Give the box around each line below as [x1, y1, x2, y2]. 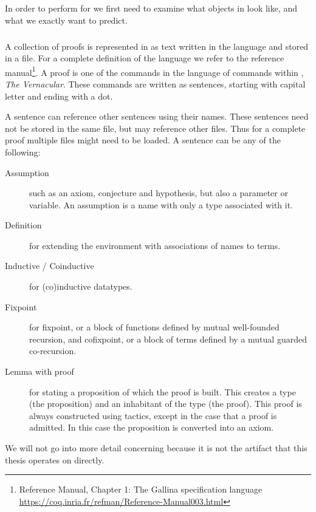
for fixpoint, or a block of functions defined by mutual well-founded [29, 321, 280, 333]
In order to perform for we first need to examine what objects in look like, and [5, 2, 298, 15]
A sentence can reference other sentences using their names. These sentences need [5, 110, 309, 123]
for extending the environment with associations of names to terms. [29, 239, 281, 251]
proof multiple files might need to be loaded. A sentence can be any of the [5, 134, 281, 146]
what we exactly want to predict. [5, 13, 128, 26]
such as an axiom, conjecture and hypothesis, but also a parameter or [29, 186, 288, 199]
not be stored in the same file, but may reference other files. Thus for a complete [5, 121, 306, 134]
